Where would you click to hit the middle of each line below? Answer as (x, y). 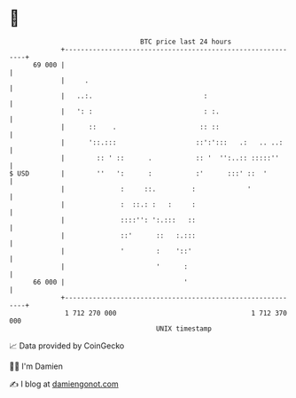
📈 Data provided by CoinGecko (67, 346)
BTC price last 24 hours (186, 42)
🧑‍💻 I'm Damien (36, 366)
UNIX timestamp (184, 328)
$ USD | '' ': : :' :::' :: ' (138, 173)
